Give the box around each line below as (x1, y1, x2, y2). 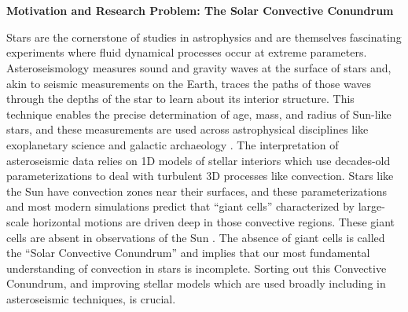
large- (358, 198, 385, 215)
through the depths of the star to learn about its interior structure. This (6, 90, 355, 107)
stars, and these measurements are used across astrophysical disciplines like (6, 121, 369, 138)
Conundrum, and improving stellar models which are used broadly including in (6, 275, 386, 292)
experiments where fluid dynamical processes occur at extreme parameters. (6, 44, 367, 61)
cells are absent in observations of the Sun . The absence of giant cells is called (6, 229, 385, 245)
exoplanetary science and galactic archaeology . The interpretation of (6, 136, 339, 152)
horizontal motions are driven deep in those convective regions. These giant (32, 213, 395, 229)
